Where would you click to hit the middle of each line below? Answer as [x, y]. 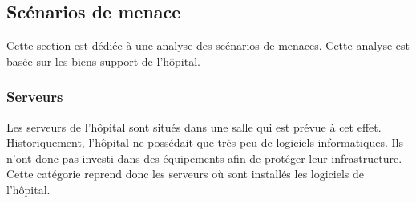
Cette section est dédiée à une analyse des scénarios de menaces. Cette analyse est [208, 45]
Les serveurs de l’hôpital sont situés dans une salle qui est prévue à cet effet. [194, 126]
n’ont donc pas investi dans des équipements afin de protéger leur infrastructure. [204, 158]
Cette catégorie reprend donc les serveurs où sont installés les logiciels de [186, 174]
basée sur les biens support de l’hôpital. [103, 61]
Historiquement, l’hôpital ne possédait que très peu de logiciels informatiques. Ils [205, 142]
